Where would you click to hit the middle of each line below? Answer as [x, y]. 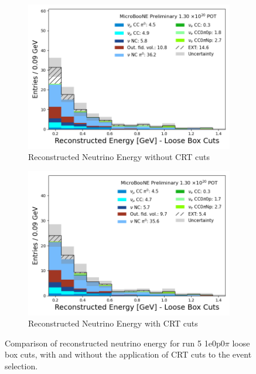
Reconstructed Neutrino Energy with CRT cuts [113, 323]
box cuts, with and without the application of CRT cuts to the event [128, 354]
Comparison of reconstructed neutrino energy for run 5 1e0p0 [115, 343]
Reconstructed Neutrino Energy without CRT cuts [119, 157]
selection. [21, 365]
